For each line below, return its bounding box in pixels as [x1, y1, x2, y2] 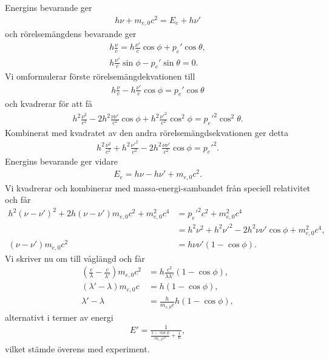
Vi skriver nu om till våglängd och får [5, 251, 145, 264]
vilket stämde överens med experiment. [5, 343, 150, 355]
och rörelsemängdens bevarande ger [5, 27, 137, 40]
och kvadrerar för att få [5, 97, 93, 110]
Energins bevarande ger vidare [5, 155, 118, 168]
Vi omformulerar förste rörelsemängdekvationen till [5, 70, 195, 83]
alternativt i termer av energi [5, 310, 114, 323]
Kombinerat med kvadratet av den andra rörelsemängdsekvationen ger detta [5, 126, 289, 138]
